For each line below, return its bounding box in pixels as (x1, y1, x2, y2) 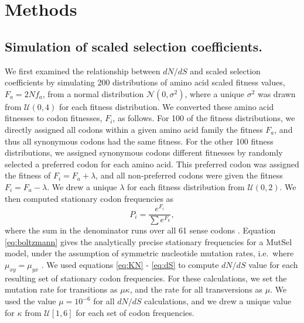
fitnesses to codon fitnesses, (5, 112, 103, 124)
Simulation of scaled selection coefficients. (5, 37, 263, 55)
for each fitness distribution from (127, 180, 245, 193)
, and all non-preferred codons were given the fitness (95, 169, 283, 181)
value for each (248, 259, 298, 271)
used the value (5, 295, 56, 307)
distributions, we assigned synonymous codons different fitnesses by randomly (5, 146, 283, 159)
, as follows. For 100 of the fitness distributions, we (112, 112, 295, 124)
